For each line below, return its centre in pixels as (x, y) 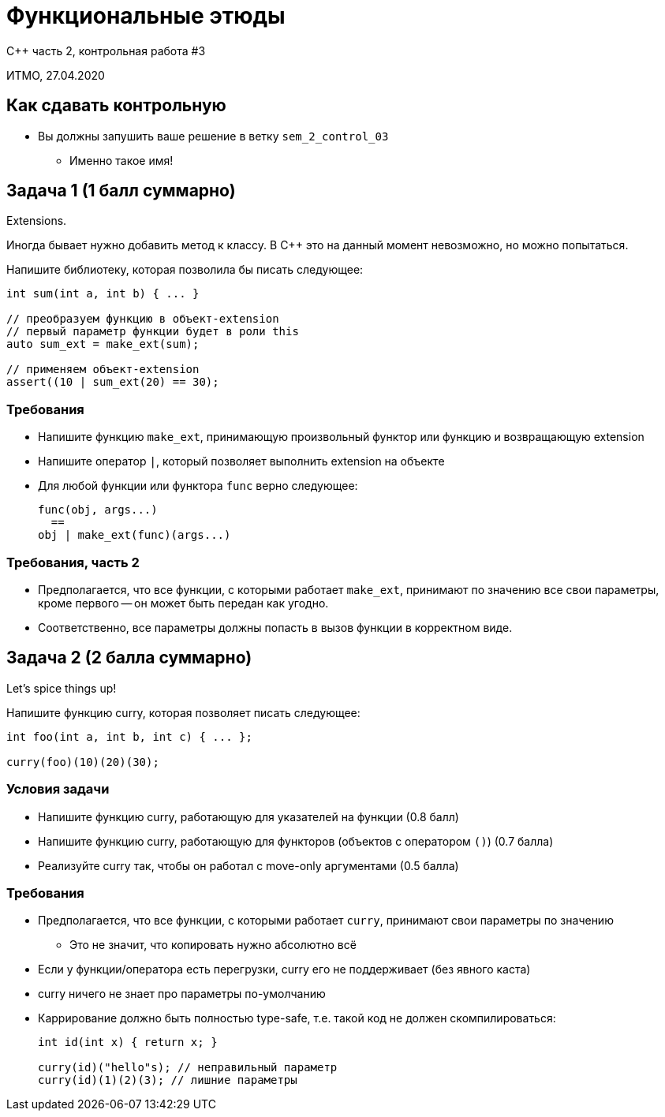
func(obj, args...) (98, 510)
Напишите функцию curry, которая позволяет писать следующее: (183, 712)
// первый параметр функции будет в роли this (153, 332)
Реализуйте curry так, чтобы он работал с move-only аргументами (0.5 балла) (248, 865)
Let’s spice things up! (62, 688)
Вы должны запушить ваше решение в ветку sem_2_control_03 (213, 136)
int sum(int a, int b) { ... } (103, 294)
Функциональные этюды (146, 16)
